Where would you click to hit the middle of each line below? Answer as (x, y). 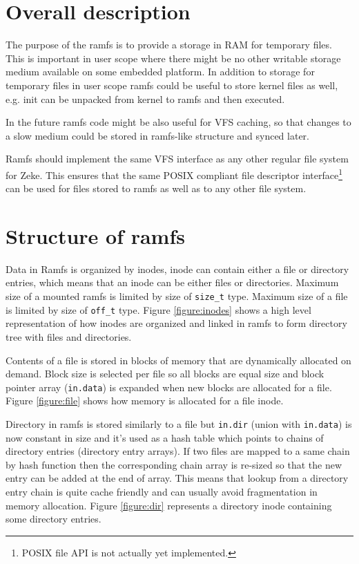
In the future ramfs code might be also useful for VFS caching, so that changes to (178, 122)
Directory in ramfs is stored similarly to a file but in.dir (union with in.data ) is (179, 423)
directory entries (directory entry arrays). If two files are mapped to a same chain (178, 451)
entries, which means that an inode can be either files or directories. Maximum (172, 282)
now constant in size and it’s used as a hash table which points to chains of (165, 437)
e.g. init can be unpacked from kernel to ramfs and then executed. (145, 98)
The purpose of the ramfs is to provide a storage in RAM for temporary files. (169, 45)
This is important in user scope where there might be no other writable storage (173, 58)
